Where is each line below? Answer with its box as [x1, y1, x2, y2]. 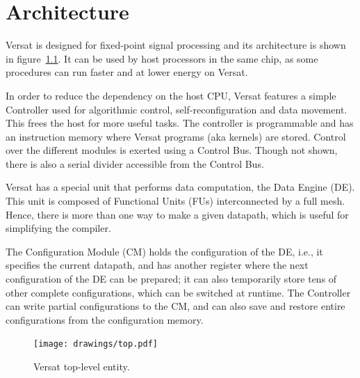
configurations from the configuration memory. [6, 312, 204, 326]
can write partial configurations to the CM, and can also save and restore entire [6, 299, 345, 313]
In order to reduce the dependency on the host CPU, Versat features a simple [6, 88, 336, 102]
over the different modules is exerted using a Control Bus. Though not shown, [6, 143, 338, 157]
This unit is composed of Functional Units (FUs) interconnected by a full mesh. [6, 194, 345, 208]
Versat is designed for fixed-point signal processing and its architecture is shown [6, 38, 346, 52]
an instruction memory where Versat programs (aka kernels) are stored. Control [6, 129, 346, 143]
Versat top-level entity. [33, 359, 130, 374]
